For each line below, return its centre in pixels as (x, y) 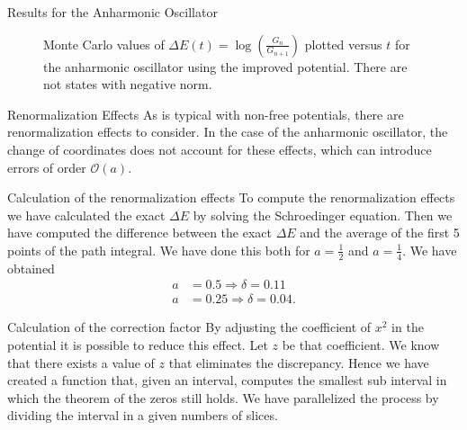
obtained (31, 268)
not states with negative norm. (128, 84)
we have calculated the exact (86, 215)
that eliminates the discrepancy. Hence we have (299, 362)
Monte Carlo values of (104, 44)
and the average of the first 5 (380, 233)
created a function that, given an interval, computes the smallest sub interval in (227, 380)
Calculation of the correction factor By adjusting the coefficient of (189, 327)
